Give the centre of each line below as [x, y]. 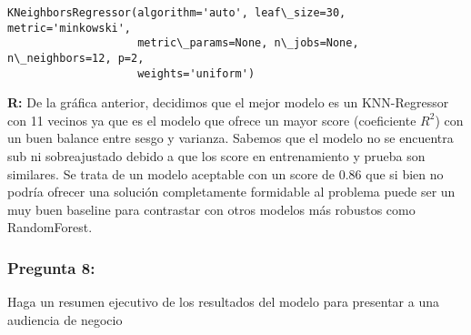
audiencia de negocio [65, 319]
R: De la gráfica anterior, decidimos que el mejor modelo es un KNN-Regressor [228, 102]
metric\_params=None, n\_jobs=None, [248, 43]
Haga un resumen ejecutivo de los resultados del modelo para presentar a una [224, 302]
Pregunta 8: [51, 267]
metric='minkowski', [70, 28]
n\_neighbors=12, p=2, [76, 58]
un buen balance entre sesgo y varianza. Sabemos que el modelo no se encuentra [230, 138]
